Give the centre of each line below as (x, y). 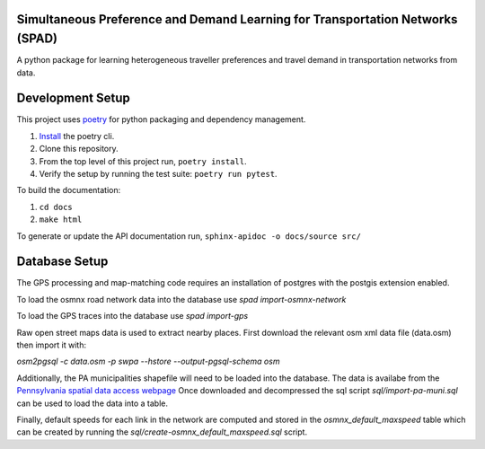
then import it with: (52, 345)
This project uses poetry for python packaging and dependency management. (161, 119)
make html (61, 220)
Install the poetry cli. (77, 136)
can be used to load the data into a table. (93, 403)
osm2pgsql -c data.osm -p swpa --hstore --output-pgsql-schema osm (148, 361)
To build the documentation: (69, 190)
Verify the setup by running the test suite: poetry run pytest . (158, 173)
